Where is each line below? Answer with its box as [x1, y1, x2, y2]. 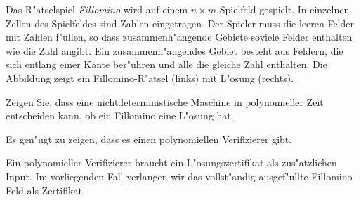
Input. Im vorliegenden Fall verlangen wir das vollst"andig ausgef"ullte [6, 168, 308, 183]
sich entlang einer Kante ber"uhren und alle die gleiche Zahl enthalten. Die [6, 57, 327, 72]
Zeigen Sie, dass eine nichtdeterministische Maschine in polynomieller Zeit [6, 94, 324, 109]
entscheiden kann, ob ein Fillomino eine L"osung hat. [6, 108, 234, 123]
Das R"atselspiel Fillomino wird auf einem [6, 2, 188, 16]
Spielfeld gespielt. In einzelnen [219, 2, 350, 16]
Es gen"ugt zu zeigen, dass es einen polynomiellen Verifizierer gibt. [6, 131, 292, 146]
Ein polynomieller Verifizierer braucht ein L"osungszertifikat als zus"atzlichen [6, 155, 337, 170]
